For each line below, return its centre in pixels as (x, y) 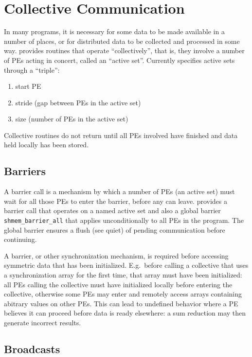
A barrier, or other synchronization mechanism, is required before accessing (116, 255)
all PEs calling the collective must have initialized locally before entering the (118, 284)
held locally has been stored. (46, 145)
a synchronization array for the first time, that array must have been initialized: (123, 275)
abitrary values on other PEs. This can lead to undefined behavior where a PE (121, 303)
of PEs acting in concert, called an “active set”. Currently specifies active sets (119, 60)
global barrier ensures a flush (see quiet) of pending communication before (115, 229)
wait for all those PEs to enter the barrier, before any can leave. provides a (116, 201)
